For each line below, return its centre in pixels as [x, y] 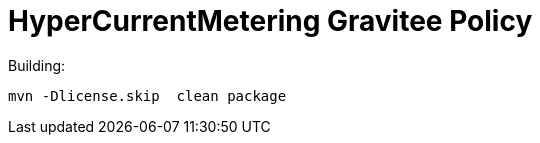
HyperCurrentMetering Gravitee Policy [270, 21]
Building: [37, 65]
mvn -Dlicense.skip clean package [147, 95]
